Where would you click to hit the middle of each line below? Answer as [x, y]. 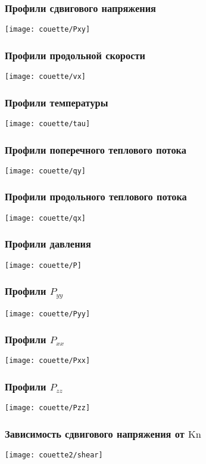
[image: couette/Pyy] [48, 314]
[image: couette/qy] [46, 171]
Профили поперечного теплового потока [96, 149]
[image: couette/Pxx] [48, 361]
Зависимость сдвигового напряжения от [95, 433]
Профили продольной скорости [75, 55]
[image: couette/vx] [46, 77]
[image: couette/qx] [46, 218]
